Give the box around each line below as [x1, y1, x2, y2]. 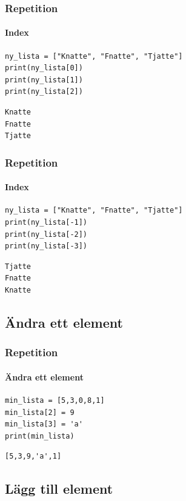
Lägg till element [5, 479, 113, 498]
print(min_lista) [5, 431, 75, 440]
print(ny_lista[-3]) [5, 242, 88, 251]
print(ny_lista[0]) [5, 64, 83, 73]
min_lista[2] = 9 [5, 408, 75, 417]
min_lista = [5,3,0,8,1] [5, 396, 105, 405]
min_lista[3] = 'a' [5, 420, 83, 429]
